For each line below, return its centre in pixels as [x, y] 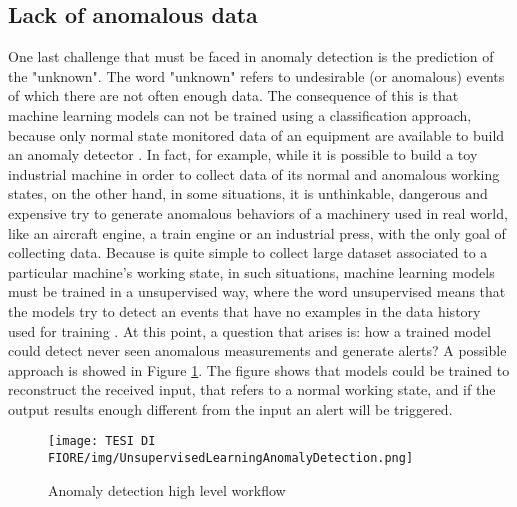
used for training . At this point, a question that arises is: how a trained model [249, 330]
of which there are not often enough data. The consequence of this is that [233, 95]
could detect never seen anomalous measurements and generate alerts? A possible [257, 350]
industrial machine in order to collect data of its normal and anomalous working [254, 173]
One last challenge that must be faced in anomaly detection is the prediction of [251, 56]
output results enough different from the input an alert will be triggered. [230, 408]
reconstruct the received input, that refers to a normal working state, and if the [252, 389]
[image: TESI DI [102, 441]
